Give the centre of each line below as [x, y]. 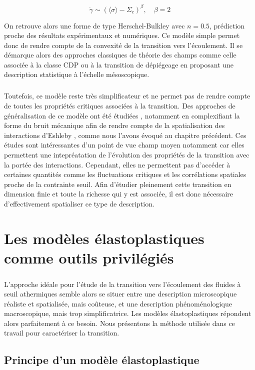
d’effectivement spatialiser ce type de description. [79, 203]
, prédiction [227, 25]
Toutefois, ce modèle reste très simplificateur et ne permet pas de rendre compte [127, 96]
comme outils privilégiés [89, 257]
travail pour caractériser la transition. [62, 333]
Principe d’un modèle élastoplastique [102, 360]
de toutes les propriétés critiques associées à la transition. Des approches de [120, 106]
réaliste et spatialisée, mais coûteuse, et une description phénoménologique [118, 303]
